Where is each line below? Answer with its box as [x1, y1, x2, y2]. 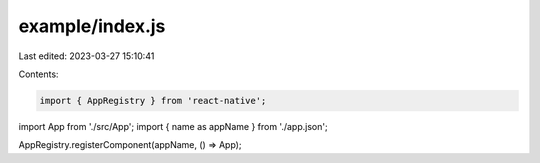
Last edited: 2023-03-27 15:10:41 [18, 50, 155, 62]
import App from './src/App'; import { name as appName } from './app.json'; [18, 120, 329, 132]
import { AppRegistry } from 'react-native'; [39, 95, 267, 106]
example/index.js [18, 15, 166, 37]
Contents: [18, 68, 59, 80]
